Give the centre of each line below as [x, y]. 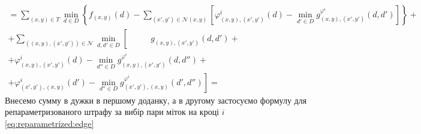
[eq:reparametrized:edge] [49, 123]
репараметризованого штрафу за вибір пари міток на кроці [112, 112]
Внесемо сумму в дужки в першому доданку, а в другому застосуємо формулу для [156, 100]
